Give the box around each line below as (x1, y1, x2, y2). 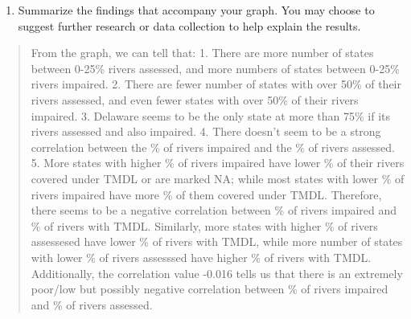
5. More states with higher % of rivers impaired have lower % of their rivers (31, 154, 405, 171)
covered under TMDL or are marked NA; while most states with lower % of (31, 170, 405, 186)
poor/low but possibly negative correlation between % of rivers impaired (31, 280, 388, 297)
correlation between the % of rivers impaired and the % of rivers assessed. (31, 138, 395, 155)
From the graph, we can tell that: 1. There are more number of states (31, 44, 374, 61)
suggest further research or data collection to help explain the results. (18, 17, 361, 34)
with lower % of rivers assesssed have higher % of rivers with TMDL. (31, 248, 372, 265)
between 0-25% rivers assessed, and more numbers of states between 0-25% (31, 59, 400, 76)
